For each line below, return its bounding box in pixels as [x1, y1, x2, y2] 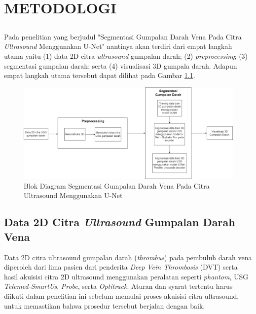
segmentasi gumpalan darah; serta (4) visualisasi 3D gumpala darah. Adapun [4, 60, 237, 71]
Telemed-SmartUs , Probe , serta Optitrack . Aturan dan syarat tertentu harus [4, 281, 233, 291]
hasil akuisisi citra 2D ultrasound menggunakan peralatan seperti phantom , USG [4, 271, 249, 281]
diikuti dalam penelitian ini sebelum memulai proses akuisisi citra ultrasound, [4, 290, 239, 301]
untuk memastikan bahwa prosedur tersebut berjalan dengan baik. [4, 300, 205, 311]
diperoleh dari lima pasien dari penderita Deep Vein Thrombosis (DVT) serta [4, 262, 238, 272]
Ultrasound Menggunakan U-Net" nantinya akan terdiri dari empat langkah [4, 41, 232, 51]
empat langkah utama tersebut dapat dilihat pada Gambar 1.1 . [4, 70, 195, 80]
